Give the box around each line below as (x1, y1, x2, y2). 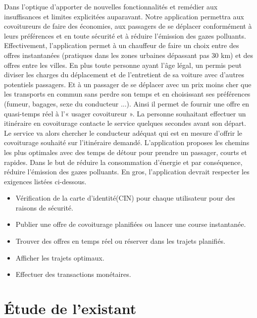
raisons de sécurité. (15, 202, 73, 212)
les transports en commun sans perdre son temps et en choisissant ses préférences (4, 89, 251, 99)
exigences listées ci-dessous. (4, 176, 87, 186)
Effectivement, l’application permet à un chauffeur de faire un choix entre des (4, 40, 239, 51)
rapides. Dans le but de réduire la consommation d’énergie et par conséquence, (4, 157, 243, 167)
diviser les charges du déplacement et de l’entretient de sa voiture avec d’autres (4, 69, 245, 80)
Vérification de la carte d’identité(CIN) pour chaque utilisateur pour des (15, 193, 235, 203)
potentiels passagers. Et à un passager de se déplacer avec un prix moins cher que (4, 79, 252, 89)
